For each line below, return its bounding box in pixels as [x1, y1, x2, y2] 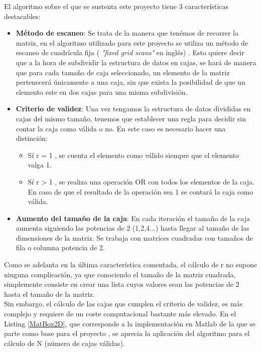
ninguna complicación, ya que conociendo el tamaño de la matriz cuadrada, [4, 269, 236, 279]
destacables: [4, 11, 41, 21]
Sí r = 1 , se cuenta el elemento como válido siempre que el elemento [28, 149, 239, 160]
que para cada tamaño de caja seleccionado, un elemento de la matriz [16, 67, 230, 77]
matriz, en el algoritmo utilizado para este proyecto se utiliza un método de [16, 37, 248, 48]
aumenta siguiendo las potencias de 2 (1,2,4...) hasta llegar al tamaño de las [16, 223, 249, 233]
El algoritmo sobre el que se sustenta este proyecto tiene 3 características [4, 1, 228, 11]
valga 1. [28, 159, 52, 170]
